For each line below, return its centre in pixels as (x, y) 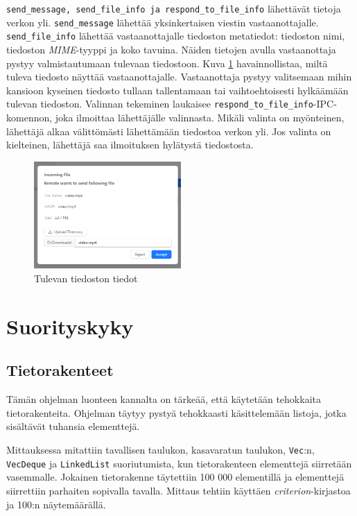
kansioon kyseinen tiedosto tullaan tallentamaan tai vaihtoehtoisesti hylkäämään (177, 90)
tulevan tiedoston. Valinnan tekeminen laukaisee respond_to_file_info (160, 104)
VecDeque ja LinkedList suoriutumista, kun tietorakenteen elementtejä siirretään (179, 463)
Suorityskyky (70, 326)
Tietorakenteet (60, 370)
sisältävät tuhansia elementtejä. (73, 426)
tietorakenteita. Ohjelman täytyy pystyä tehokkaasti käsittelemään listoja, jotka (176, 412)
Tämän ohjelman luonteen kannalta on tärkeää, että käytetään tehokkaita (164, 399)
